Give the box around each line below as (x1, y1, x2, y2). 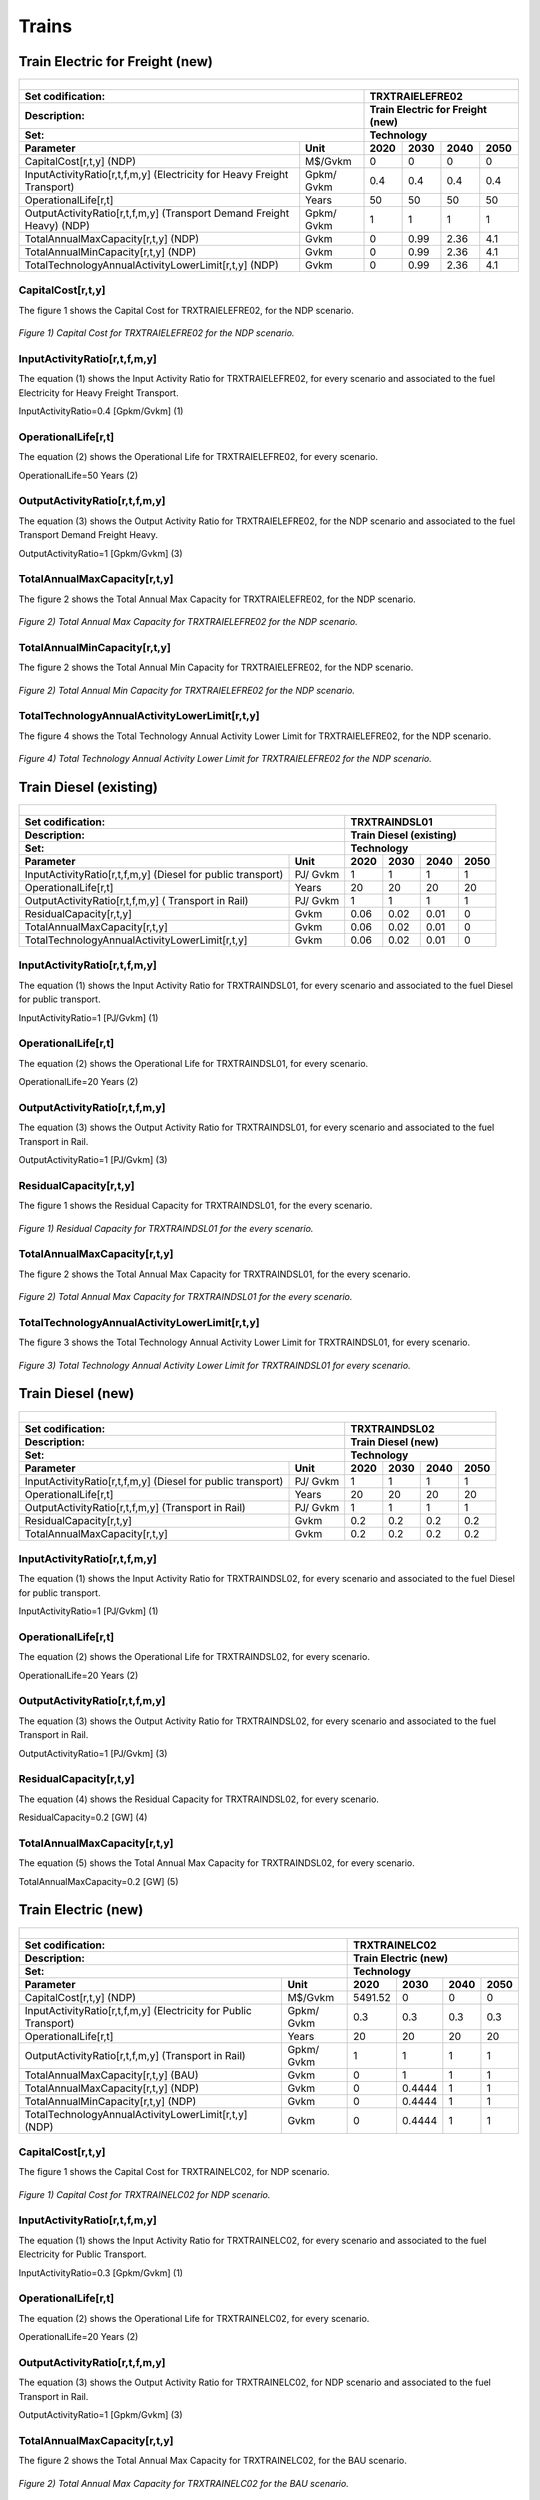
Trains (18, 15, 73, 37)
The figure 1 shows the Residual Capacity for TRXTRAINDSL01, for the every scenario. (18, 1200, 373, 1212)
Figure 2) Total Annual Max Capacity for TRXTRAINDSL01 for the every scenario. (18, 1291, 353, 1303)
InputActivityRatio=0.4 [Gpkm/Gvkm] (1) (18, 405, 184, 417)
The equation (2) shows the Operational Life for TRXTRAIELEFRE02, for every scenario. (18, 451, 379, 463)
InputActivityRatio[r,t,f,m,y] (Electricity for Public (24, 2003, 252, 2017)
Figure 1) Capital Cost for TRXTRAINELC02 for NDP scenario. (18, 2188, 271, 2200)
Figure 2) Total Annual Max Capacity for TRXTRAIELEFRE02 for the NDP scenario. (18, 616, 359, 628)
